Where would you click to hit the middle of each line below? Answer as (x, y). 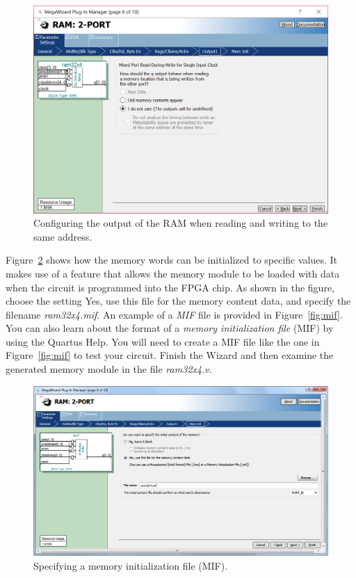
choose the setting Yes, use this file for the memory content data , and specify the (178, 301)
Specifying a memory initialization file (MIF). (131, 565)
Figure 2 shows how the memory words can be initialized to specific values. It (172, 260)
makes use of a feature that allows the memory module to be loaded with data (173, 273)
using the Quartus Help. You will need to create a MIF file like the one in (163, 341)
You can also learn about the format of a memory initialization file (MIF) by (170, 328)
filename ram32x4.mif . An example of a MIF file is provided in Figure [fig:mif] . (174, 314)
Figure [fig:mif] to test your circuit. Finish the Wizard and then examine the (170, 355)
